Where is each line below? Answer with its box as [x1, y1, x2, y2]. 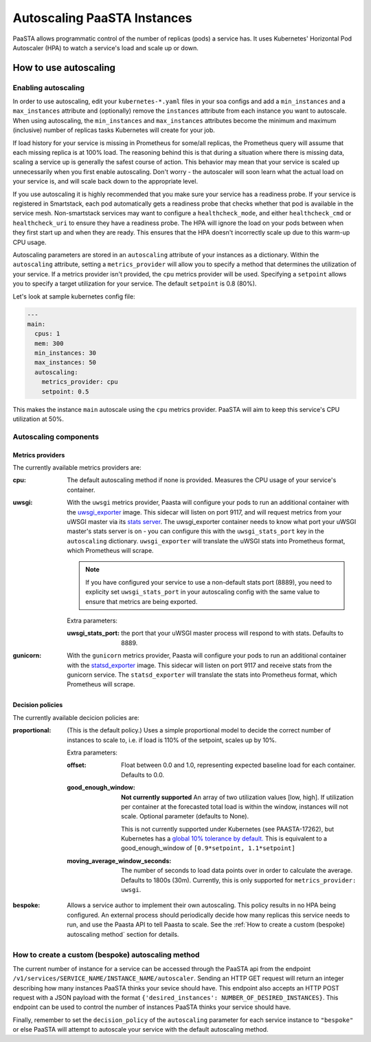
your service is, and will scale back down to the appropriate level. [12, 177, 199, 186]
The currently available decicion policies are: [12, 713, 140, 721]
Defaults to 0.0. [121, 770, 165, 779]
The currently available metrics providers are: [12, 463, 142, 471]
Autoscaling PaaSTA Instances [12, 10, 192, 25]
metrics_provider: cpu [41, 378, 118, 386]
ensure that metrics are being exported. [85, 597, 198, 605]
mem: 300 [34, 339, 64, 347]
